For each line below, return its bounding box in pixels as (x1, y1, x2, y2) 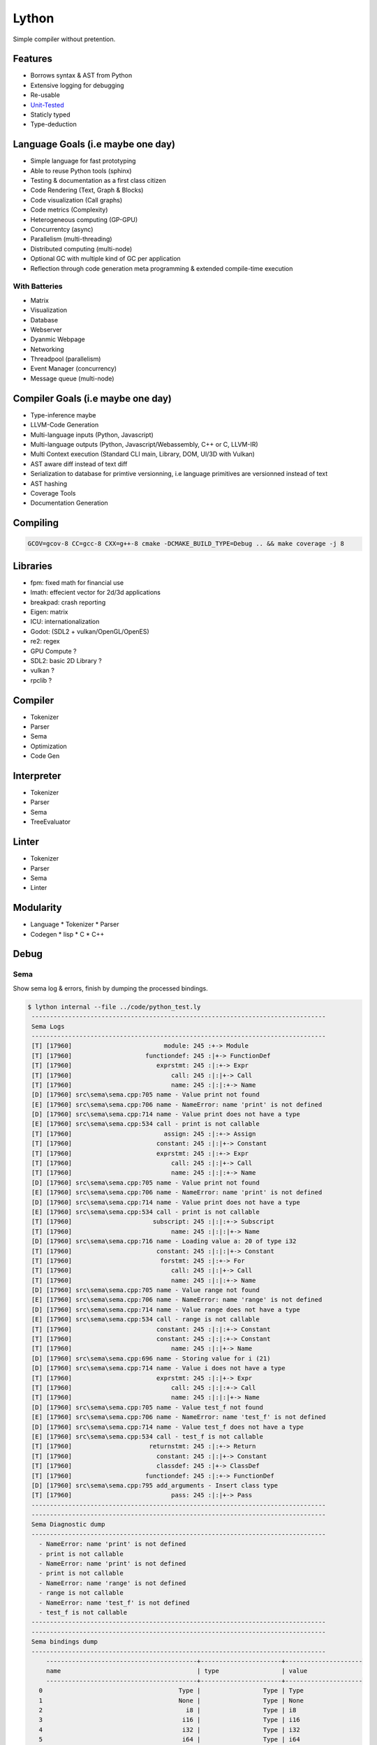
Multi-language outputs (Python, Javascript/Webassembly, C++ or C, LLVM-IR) (30, 440, 258, 448)
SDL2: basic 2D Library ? (30, 656, 102, 664)
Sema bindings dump (31, 1638, 98, 1646)
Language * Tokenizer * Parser (30, 920, 119, 928)
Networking (30, 345, 64, 353)
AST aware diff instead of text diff (30, 459, 128, 468)
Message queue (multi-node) (30, 374, 114, 383)
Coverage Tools (30, 489, 76, 497)
